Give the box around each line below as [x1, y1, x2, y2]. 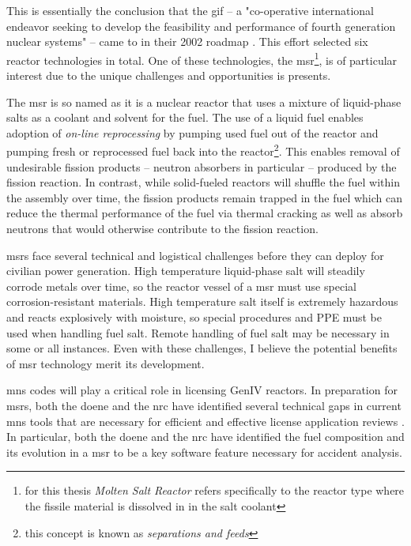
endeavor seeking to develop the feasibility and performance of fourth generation [6, 17, 396, 34]
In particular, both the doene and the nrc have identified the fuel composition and [6, 428, 405, 445]
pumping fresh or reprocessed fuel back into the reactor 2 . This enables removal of [6, 141, 400, 160]
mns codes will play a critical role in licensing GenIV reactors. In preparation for [6, 382, 398, 398]
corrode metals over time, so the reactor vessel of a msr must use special [6, 277, 356, 294]
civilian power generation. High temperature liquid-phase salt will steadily [6, 262, 365, 279]
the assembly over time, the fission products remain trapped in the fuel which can [6, 189, 403, 205]
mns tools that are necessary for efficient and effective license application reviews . [6, 412, 405, 429]
